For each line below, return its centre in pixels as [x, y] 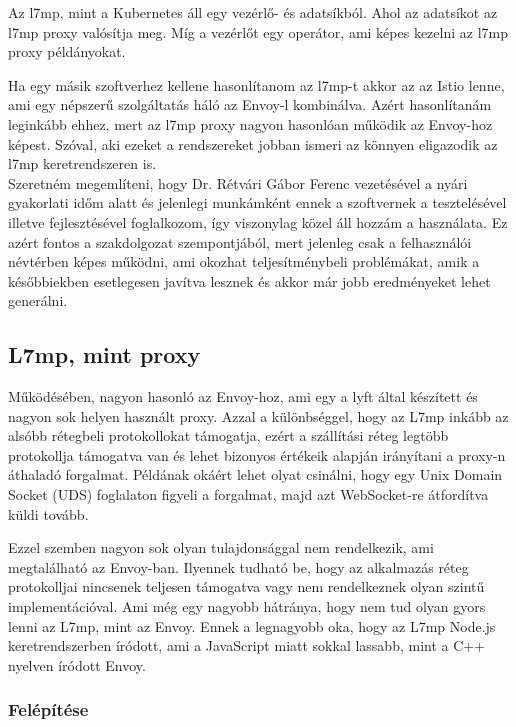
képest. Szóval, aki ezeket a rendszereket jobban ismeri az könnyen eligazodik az [253, 143]
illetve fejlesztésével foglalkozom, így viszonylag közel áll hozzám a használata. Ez [258, 221]
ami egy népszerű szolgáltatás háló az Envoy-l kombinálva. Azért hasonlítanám [250, 104]
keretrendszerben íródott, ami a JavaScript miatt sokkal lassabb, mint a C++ [247, 645]
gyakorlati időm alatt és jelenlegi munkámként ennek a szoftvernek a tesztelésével [257, 202]
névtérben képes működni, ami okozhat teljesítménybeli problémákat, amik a [244, 261]
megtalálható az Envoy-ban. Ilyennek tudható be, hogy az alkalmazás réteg [238, 566]
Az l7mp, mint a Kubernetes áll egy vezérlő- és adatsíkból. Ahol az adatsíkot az [253, 12]
